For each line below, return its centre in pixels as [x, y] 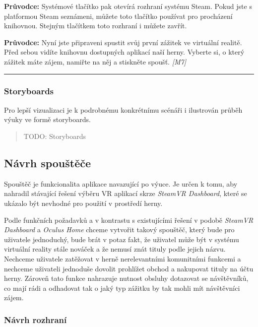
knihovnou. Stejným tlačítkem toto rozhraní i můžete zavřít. [96, 26]
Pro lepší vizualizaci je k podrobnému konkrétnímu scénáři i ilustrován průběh [123, 109]
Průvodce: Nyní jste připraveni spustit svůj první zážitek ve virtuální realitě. [123, 42]
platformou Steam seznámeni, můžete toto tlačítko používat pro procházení [118, 16]
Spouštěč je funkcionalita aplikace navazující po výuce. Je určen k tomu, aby [121, 183]
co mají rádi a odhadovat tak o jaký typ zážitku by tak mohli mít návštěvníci [122, 288]
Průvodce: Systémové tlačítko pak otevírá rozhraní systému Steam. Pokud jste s [128, 6]
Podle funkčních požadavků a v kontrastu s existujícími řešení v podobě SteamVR [129, 220]
